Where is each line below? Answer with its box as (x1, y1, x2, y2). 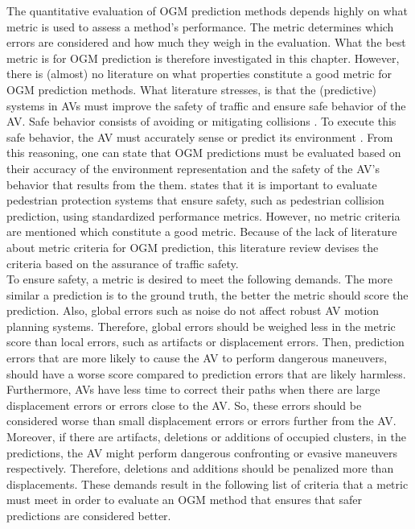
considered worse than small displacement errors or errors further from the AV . (6, 412, 397, 429)
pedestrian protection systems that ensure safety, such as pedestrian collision (6, 192, 384, 209)
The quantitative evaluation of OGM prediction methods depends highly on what (6, 2, 408, 19)
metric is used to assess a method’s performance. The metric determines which (6, 18, 394, 35)
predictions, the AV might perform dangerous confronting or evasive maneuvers (6, 444, 397, 461)
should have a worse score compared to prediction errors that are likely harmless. (6, 365, 406, 382)
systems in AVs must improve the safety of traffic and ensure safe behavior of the (6, 97, 406, 114)
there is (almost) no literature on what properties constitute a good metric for (6, 65, 392, 82)
